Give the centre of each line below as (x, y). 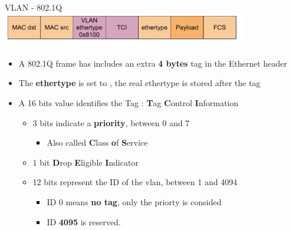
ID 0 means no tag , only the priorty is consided (134, 202)
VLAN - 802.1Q (34, 7)
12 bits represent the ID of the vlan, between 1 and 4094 (135, 182)
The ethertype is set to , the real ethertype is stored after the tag (140, 83)
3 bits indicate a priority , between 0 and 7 (111, 122)
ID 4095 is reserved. (84, 221)
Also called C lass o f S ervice (97, 142)
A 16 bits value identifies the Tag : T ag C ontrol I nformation (129, 103)
